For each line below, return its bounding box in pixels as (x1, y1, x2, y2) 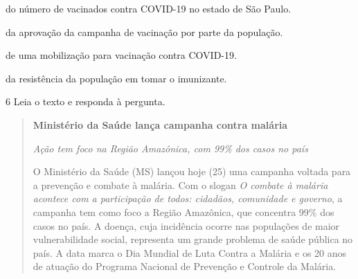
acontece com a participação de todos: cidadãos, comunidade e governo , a (33, 191, 343, 206)
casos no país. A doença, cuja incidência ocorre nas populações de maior (33, 218, 340, 233)
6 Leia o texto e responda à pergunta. (6, 94, 165, 109)
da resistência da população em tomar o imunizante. (6, 71, 227, 85)
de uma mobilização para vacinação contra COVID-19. (6, 48, 237, 62)
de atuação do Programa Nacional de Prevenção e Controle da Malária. (33, 259, 337, 273)
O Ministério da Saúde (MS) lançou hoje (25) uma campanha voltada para (33, 164, 351, 179)
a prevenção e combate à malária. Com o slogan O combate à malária (33, 177, 328, 192)
